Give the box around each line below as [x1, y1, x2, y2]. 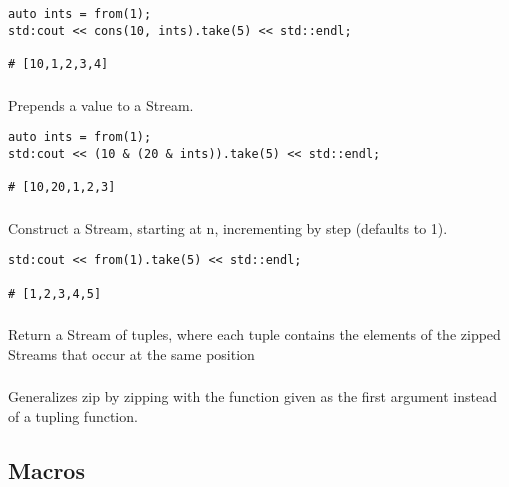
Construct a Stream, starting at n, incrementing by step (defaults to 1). [8, 217, 448, 238]
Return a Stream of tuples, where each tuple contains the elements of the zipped [8, 324, 501, 345]
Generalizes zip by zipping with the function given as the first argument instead [8, 386, 497, 407]
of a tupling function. [8, 405, 138, 426]
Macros [8, 454, 85, 485]
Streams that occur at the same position [8, 343, 255, 364]
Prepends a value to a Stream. [8, 94, 194, 115]
